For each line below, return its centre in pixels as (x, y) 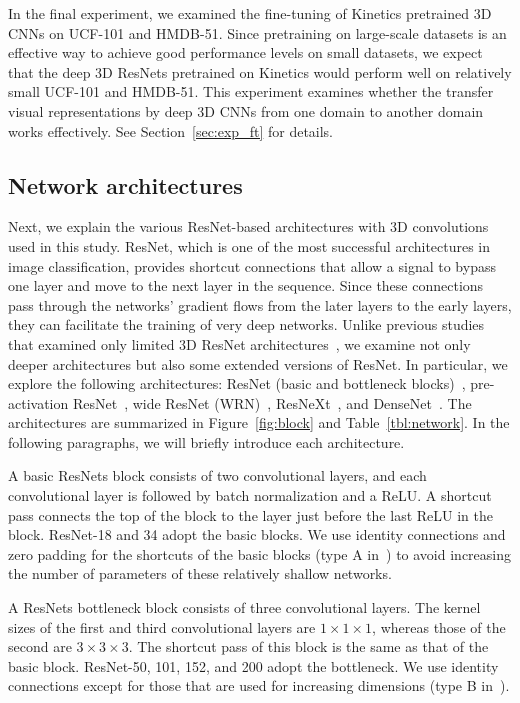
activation (38, 402)
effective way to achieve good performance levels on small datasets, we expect (245, 52)
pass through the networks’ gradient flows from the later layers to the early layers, (260, 304)
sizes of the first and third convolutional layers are (162, 626)
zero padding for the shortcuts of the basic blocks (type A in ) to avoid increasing (259, 553)
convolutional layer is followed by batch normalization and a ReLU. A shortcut (250, 495)
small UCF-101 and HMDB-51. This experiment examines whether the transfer (251, 91)
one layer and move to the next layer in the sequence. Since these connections (246, 285)
